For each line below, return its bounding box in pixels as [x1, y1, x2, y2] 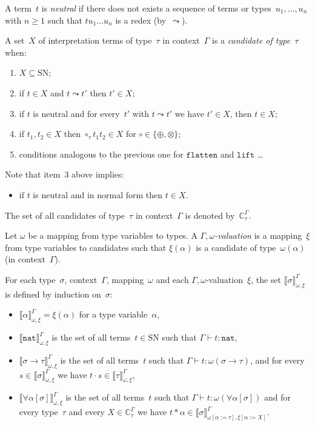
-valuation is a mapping [214, 229, 302, 242]
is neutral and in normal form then [33, 188, 163, 201]
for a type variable [79, 308, 148, 321]
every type [19, 405, 58, 418]
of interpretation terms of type [38, 34, 152, 47]
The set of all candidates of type [5, 208, 125, 221]
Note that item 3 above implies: [5, 168, 124, 181]
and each [156, 273, 189, 285]
